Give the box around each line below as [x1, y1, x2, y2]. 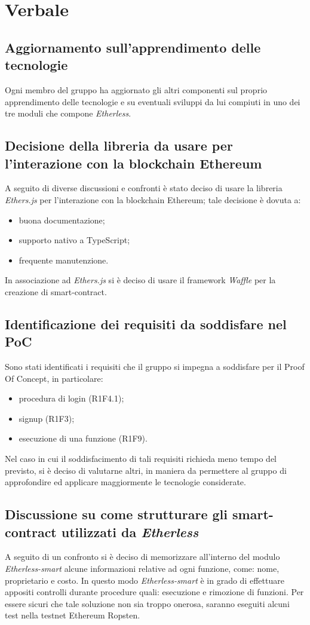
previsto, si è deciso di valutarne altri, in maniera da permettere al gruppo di [5, 464, 287, 476]
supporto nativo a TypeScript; [19, 234, 130, 246]
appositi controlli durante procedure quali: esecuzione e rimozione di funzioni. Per [5, 586, 304, 598]
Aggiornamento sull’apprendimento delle [5, 38, 261, 56]
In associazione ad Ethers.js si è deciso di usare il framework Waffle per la [5, 274, 276, 286]
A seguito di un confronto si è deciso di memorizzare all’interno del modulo [5, 550, 280, 563]
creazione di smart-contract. [5, 285, 107, 298]
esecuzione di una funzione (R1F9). [19, 432, 148, 445]
